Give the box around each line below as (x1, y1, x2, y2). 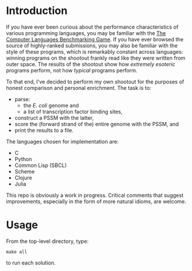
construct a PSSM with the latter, (14, 114, 94, 121)
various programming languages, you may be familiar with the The (6, 29, 166, 36)
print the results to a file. (14, 127, 74, 134)
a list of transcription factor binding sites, (23, 108, 123, 115)
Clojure (14, 174, 32, 181)
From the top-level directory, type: (6, 238, 89, 245)
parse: (14, 95, 30, 103)
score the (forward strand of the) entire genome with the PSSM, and (14, 120, 179, 127)
